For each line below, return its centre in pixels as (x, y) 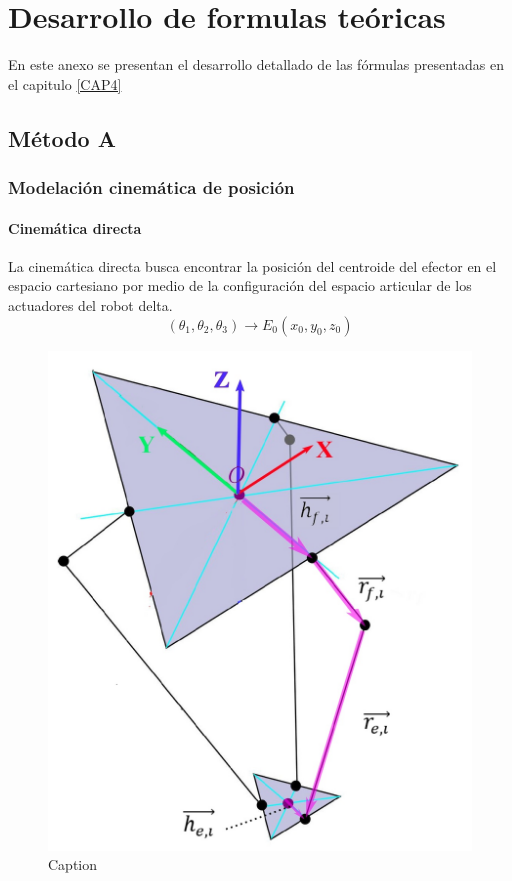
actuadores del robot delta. (90, 304)
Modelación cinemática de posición (151, 187)
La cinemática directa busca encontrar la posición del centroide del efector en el (252, 265)
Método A (62, 137)
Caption (73, 864)
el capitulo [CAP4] (65, 83)
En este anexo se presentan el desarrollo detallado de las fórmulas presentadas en (256, 64)
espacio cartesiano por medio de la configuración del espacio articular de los (240, 285)
